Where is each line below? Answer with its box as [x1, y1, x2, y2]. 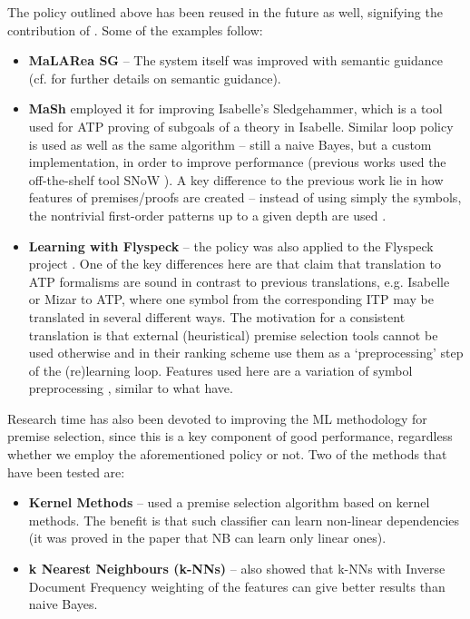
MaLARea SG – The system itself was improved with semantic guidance [28, 51, 443, 70]
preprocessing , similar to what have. [28, 378, 233, 398]
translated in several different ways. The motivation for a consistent [28, 307, 406, 326]
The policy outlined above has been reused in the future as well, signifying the [7, 3, 443, 21]
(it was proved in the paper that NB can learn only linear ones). [28, 528, 387, 547]
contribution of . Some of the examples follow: [7, 20, 263, 39]
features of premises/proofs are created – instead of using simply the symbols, [28, 188, 462, 207]
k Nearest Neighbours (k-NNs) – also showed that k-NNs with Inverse [28, 559, 446, 578]
